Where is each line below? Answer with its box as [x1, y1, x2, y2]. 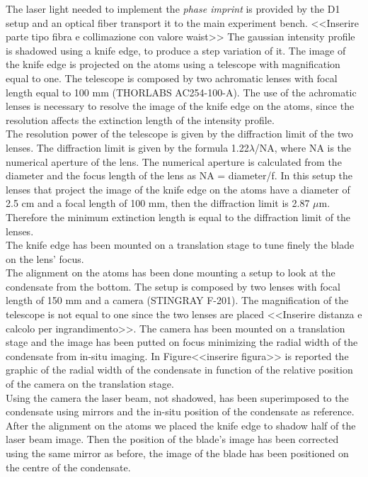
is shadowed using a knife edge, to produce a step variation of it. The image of [6, 43, 346, 57]
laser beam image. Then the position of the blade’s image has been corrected [6, 432, 339, 447]
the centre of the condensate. [6, 459, 131, 474]
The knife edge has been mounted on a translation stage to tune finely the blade [6, 237, 355, 252]
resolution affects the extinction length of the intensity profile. [6, 112, 275, 127]
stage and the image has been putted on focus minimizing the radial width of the [6, 335, 358, 349]
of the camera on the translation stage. [6, 376, 174, 391]
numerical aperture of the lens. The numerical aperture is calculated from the [6, 154, 342, 169]
